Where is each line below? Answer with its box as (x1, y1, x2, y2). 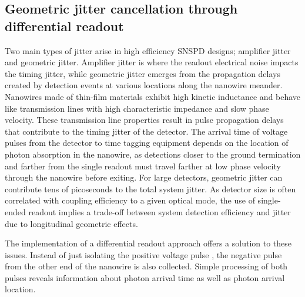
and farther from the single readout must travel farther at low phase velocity (5, 159, 281, 172)
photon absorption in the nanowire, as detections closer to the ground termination (5, 148, 301, 160)
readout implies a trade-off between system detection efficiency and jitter (28, 205, 291, 218)
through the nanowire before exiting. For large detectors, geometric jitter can (5, 171, 283, 183)
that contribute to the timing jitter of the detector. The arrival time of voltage (5, 125, 288, 137)
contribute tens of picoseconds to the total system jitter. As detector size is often (5, 182, 296, 195)
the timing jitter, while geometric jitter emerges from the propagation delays (5, 67, 280, 79)
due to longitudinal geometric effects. (5, 217, 138, 229)
